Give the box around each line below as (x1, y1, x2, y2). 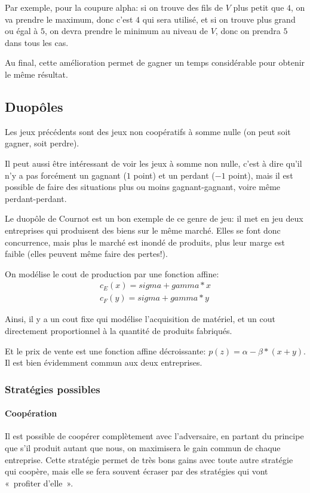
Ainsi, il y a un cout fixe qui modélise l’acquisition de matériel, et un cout (5, 313, 275, 325)
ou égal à (5, 25, 38, 37)
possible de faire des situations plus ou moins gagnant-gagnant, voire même (5, 180, 281, 193)
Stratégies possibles (5, 381, 100, 396)
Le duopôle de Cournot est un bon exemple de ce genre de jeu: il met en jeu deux (5, 212, 303, 225)
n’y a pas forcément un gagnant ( (5, 169, 127, 181)
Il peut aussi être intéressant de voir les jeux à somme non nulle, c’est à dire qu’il (5, 157, 302, 169)
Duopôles (5, 97, 63, 115)
